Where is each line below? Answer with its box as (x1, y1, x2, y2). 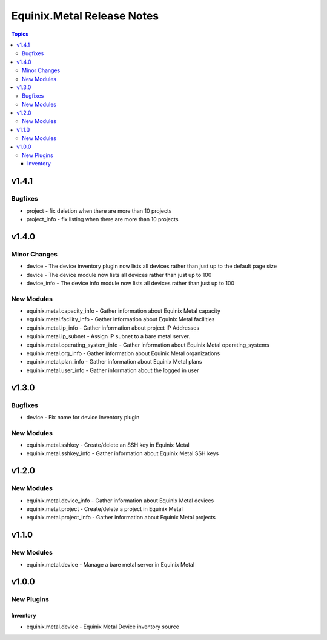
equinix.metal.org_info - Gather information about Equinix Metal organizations (26, 349, 220, 357)
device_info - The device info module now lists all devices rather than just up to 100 (26, 279, 235, 287)
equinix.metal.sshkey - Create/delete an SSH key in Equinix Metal (26, 441, 190, 448)
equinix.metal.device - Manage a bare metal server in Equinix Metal (26, 561, 195, 568)
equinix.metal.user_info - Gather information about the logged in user (26, 367, 199, 374)
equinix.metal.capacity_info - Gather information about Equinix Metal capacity (26, 307, 221, 315)
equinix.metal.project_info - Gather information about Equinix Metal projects (26, 514, 216, 521)
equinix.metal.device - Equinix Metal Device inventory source (26, 623, 180, 630)
